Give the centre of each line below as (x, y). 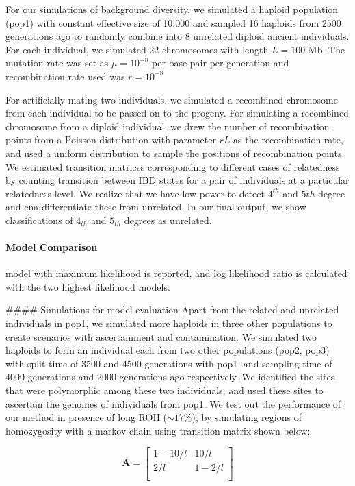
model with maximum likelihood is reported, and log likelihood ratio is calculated (176, 273)
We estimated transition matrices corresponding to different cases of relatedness (173, 166)
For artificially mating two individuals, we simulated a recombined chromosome (172, 99)
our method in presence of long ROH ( (87, 417)
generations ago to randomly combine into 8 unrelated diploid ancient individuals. (177, 36)
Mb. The (327, 49)
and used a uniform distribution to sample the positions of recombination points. (175, 153)
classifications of (39, 220)
